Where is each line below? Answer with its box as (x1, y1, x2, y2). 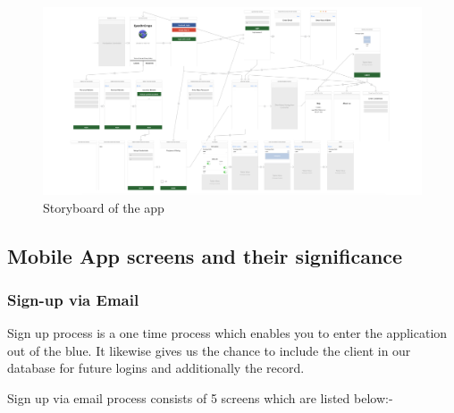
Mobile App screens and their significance (7, 241, 403, 269)
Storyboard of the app (43, 198, 164, 216)
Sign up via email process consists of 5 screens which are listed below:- (7, 388, 393, 407)
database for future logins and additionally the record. (7, 358, 305, 377)
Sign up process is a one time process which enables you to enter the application (7, 324, 448, 342)
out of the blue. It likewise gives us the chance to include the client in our (7, 341, 411, 359)
